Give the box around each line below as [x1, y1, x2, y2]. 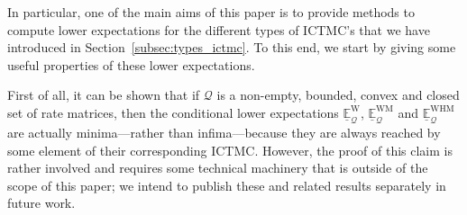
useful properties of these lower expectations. [7, 55, 255, 74]
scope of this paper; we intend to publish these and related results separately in [7, 175, 446, 194]
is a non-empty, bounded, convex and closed [216, 85, 460, 104]
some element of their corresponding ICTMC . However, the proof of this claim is [7, 140, 453, 159]
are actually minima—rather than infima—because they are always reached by [7, 122, 441, 141]
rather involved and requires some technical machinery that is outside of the [7, 158, 428, 177]
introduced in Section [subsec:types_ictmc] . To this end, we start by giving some [7, 38, 456, 57]
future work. [7, 193, 76, 212]
